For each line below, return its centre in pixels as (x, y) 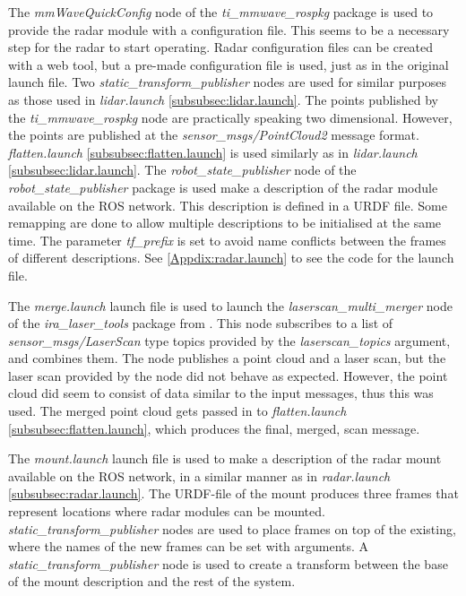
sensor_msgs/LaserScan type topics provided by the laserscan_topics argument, (229, 340)
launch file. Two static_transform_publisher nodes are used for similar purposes (228, 82)
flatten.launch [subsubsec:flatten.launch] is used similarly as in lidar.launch (213, 152)
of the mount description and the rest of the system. (152, 581)
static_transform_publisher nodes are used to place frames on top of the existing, (232, 528)
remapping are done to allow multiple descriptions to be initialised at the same (225, 223)
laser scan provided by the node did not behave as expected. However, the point (228, 375)
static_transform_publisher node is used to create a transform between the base (228, 563)
